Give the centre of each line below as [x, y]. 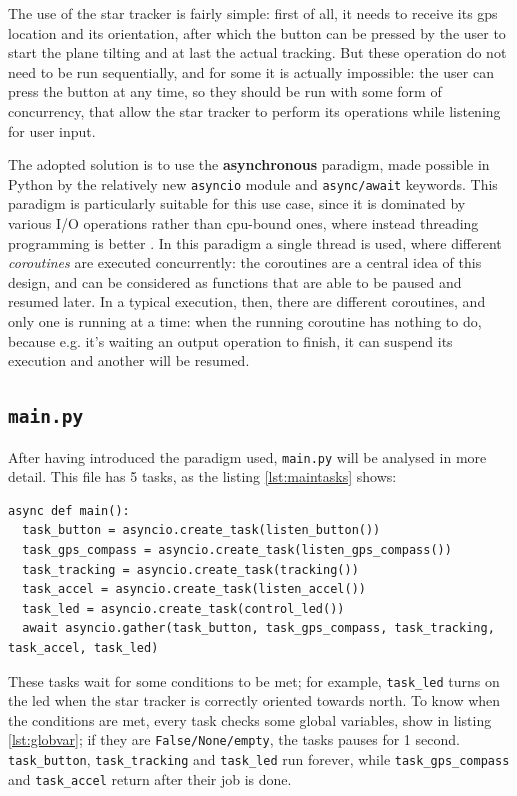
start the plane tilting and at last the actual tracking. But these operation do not [257, 52]
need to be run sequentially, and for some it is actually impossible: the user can [251, 71]
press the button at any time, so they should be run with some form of [225, 91]
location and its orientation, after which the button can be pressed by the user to [257, 32]
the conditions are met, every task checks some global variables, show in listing [250, 719]
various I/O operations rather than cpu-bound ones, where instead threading [243, 223]
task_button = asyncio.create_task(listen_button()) [201, 530]
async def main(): [69, 510]
